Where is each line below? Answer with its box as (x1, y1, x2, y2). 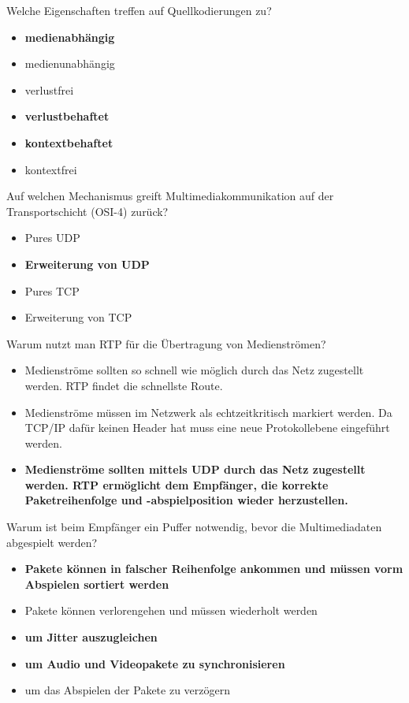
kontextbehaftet (24, 134, 113, 151)
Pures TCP (24, 282, 80, 299)
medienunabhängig (24, 55, 115, 72)
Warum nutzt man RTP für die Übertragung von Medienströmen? (6, 335, 326, 351)
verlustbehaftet (24, 108, 110, 125)
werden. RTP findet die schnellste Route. (24, 377, 223, 393)
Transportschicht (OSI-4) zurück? (6, 203, 169, 219)
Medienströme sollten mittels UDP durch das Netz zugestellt (24, 461, 366, 478)
